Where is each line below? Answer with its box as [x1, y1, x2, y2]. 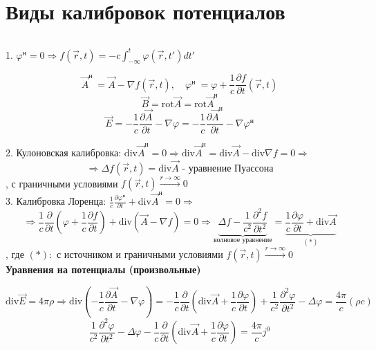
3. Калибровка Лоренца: [6, 194, 106, 208]
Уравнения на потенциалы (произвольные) [6, 262, 201, 277]
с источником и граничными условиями [56, 247, 223, 261]
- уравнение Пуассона [182, 163, 274, 174]
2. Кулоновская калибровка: [6, 145, 122, 159]
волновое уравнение [213, 237, 272, 244]
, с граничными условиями [6, 176, 118, 190]
